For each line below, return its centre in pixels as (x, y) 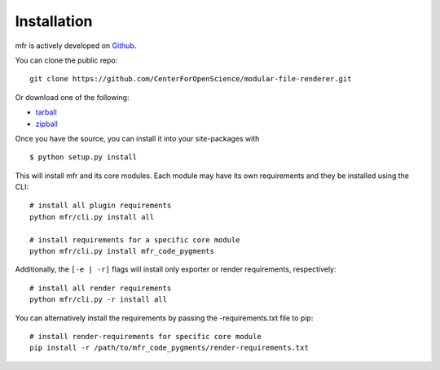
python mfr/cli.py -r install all (98, 300)
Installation (54, 21)
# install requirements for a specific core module (135, 239)
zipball (47, 124)
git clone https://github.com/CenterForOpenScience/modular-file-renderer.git (191, 79)
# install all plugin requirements (101, 206)
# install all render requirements (101, 288)
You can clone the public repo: (66, 60)
